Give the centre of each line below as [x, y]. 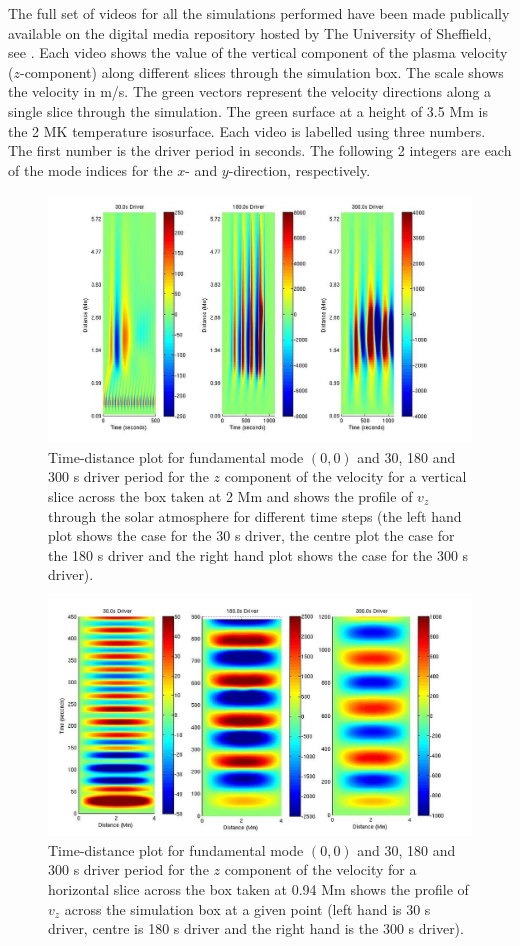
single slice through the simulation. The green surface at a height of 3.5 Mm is [248, 110]
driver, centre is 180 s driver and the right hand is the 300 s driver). [256, 928]
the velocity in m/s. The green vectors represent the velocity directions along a [250, 91]
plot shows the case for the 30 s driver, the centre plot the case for [251, 535]
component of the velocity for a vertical [345, 476]
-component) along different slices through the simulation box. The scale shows [261, 71]
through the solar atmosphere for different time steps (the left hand [255, 515]
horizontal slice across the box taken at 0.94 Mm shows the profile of [258, 888]
